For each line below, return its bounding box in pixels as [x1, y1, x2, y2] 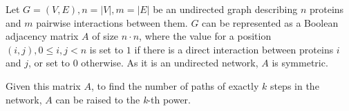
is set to [89, 42, 124, 56]
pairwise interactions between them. [36, 15, 188, 29]
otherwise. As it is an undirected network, [81, 56, 258, 70]
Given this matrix [6, 78, 81, 92]
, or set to [28, 56, 70, 70]
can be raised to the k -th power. [55, 92, 191, 106]
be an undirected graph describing [153, 2, 298, 16]
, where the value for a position [139, 29, 272, 43]
